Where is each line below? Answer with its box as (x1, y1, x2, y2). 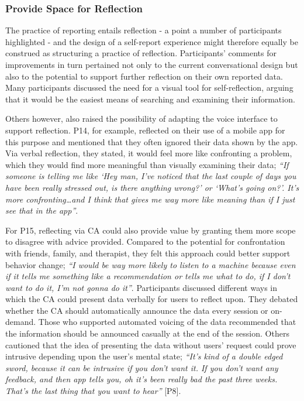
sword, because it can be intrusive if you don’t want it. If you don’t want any (5, 361, 278, 373)
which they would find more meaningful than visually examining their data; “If (5, 158, 289, 170)
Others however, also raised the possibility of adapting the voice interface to (5, 112, 278, 125)
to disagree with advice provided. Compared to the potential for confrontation (5, 235, 285, 248)
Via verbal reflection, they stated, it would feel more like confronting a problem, (5, 147, 292, 159)
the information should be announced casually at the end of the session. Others (5, 327, 289, 340)
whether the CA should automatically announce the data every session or (5, 304, 268, 316)
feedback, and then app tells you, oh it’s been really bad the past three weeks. (5, 373, 278, 385)
